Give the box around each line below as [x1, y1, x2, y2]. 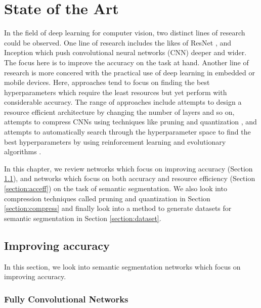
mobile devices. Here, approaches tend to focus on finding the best [4, 77, 210, 87]
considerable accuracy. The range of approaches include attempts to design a [4, 97, 242, 107]
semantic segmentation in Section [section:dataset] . [4, 212, 161, 223]
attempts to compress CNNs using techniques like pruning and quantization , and [4, 116, 257, 127]
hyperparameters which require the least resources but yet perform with [4, 86, 227, 97]
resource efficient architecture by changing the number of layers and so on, [4, 106, 235, 117]
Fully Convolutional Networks [4, 292, 128, 305]
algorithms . [4, 146, 41, 157]
